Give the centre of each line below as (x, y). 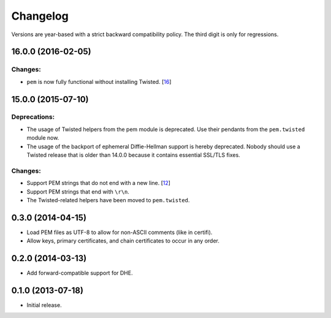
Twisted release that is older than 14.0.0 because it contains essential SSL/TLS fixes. (133, 155)
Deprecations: (33, 117)
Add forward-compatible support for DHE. (80, 273)
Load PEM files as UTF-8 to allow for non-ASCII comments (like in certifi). (120, 232)
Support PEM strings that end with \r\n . (78, 191)
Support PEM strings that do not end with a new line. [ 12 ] (99, 183)
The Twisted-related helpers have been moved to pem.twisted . (108, 200)
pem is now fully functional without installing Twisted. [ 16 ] (99, 81)
